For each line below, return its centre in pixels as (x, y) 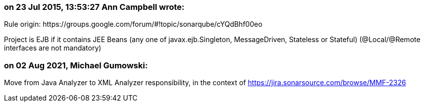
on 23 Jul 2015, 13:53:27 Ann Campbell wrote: (94, 7)
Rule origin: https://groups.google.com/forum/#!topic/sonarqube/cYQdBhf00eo (133, 24)
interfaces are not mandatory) (53, 48)
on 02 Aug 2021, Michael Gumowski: (76, 65)
